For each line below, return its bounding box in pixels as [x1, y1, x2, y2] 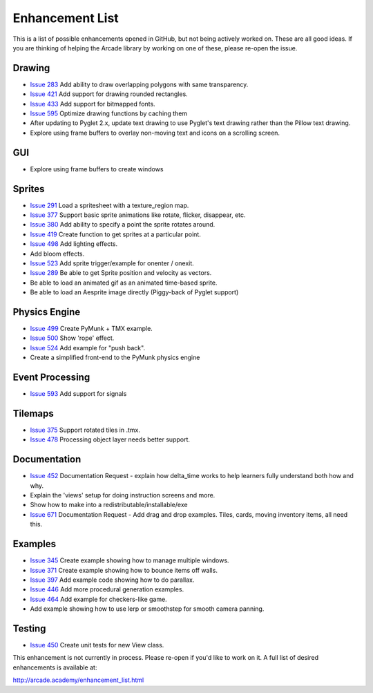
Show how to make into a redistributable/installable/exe [30, 501, 188, 509]
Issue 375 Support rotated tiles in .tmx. [30, 426, 141, 435]
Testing [12, 623, 46, 634]
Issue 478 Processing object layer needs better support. [30, 435, 190, 444]
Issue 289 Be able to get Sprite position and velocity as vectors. [30, 269, 212, 277]
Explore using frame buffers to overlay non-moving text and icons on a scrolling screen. [30, 129, 280, 137]
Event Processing [12, 372, 90, 383]
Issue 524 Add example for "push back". [30, 343, 145, 352]
